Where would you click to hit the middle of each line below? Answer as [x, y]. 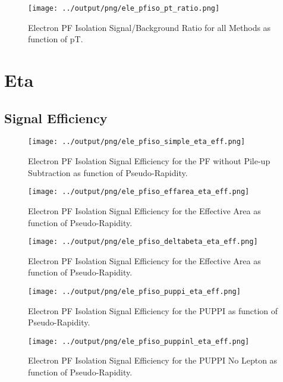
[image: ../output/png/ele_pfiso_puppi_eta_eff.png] [134, 291]
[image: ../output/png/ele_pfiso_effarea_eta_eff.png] [139, 192]
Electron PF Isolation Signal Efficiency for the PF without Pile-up [149, 161]
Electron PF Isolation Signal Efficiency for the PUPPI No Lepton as [153, 360]
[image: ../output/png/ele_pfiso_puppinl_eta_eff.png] [139, 341]
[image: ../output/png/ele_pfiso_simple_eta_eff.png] [137, 142]
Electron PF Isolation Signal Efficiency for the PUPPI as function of [153, 310]
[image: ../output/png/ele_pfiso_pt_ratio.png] [124, 8]
